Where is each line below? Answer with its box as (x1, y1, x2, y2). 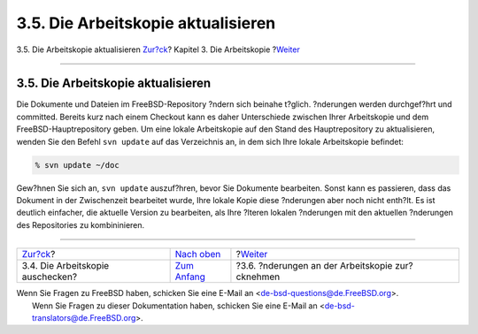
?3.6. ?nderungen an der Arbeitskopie (235, 260, 393, 272)
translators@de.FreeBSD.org (32, 312, 136, 323)
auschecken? (21, 270, 78, 283)
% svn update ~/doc (35, 160, 119, 170)
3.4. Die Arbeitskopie (21, 260, 110, 272)
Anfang (174, 270, 205, 283)
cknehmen (235, 270, 281, 283)
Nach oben (174, 248, 221, 261)
